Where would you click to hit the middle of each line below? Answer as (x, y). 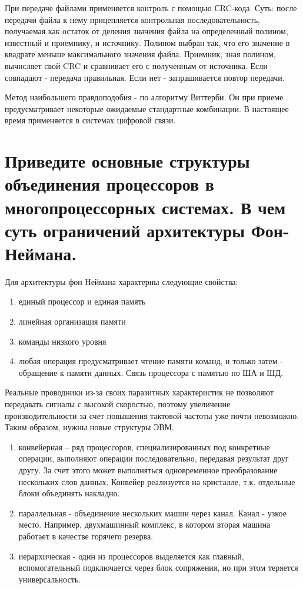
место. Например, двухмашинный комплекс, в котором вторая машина (144, 524)
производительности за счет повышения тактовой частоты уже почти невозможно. (152, 415)
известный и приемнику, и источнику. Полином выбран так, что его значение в (147, 42)
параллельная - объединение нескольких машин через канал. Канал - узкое (152, 513)
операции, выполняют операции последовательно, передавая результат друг (154, 458)
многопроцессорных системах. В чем (145, 207)
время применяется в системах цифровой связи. (90, 120)
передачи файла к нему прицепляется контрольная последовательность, (132, 19)
